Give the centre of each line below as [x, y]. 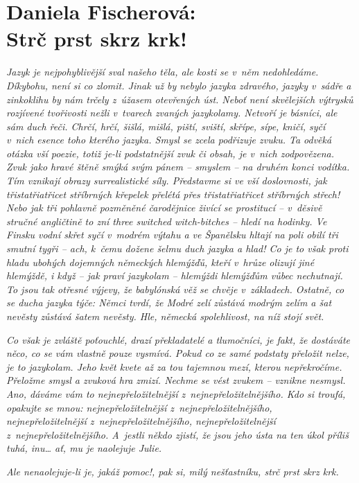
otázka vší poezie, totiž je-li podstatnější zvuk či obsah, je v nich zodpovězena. [170, 153]
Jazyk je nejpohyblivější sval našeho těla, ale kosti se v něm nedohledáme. [163, 72]
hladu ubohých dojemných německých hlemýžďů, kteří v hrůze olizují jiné [160, 262]
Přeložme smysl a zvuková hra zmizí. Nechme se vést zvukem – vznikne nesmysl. [176, 380]
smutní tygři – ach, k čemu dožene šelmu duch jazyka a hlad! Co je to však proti [177, 248]
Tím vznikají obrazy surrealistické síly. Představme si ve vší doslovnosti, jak [167, 181]
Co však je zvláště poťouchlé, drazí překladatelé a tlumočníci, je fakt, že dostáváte [178, 339]
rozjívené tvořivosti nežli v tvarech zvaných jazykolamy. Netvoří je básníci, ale [172, 113]
